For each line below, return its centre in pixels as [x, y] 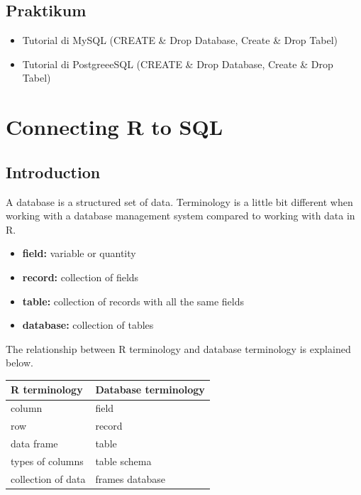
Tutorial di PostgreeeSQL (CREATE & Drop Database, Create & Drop [178, 64]
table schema [123, 461]
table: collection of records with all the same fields [133, 301]
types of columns [47, 461]
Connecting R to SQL [115, 127]
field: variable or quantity [79, 253]
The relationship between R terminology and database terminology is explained [178, 348]
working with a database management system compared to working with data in [180, 216]
